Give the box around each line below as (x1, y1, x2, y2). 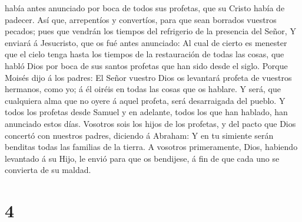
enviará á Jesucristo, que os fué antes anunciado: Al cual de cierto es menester (5, 36, 287, 48)
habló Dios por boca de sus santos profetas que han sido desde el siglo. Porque (5, 59, 288, 71)
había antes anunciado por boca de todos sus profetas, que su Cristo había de (5, 2, 285, 14)
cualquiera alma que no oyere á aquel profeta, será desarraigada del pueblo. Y (5, 94, 286, 106)
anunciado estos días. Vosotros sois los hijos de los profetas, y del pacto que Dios (5, 117, 296, 129)
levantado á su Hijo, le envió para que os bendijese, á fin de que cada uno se (5, 152, 280, 164)
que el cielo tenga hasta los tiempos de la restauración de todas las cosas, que (5, 48, 284, 60)
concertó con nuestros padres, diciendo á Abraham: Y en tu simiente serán (5, 129, 274, 141)
